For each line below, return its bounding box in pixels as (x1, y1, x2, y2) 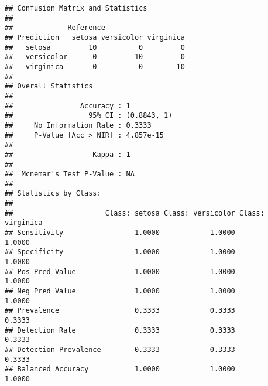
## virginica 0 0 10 (5, 62, 185, 71)
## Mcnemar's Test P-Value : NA (5, 170, 135, 179)
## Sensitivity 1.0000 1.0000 (5, 228, 235, 237)
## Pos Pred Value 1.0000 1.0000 (5, 267, 235, 276)
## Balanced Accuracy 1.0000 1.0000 (5, 365, 235, 374)
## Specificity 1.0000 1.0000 (5, 248, 235, 257)
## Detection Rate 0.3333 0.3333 (5, 326, 235, 334)
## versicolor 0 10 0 (5, 53, 185, 62)
